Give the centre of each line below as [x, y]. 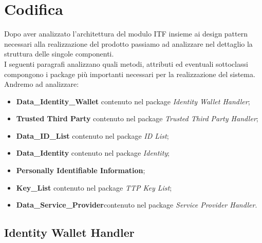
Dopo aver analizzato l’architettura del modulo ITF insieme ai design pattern [126, 34]
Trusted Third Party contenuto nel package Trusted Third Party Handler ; [137, 118]
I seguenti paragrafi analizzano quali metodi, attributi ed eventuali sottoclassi [126, 63]
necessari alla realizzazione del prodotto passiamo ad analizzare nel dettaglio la [128, 43]
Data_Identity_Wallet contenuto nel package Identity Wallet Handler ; [133, 101]
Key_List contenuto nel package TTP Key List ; [94, 187]
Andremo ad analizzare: [42, 84]
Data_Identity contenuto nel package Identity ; [93, 153]
